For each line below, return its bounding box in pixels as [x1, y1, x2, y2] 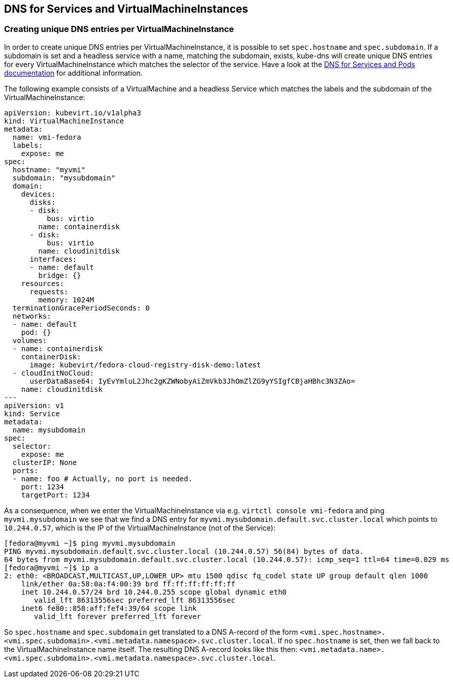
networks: [12, 312, 51, 320]
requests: [29, 287, 69, 296]
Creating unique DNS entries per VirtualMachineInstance [4, 24, 234, 35]
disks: [29, 198, 56, 206]
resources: [21, 279, 64, 288]
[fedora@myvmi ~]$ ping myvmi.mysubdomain [4, 539, 176, 547]
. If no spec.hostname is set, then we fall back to [274, 636, 440, 645]
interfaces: [29, 255, 77, 263]
